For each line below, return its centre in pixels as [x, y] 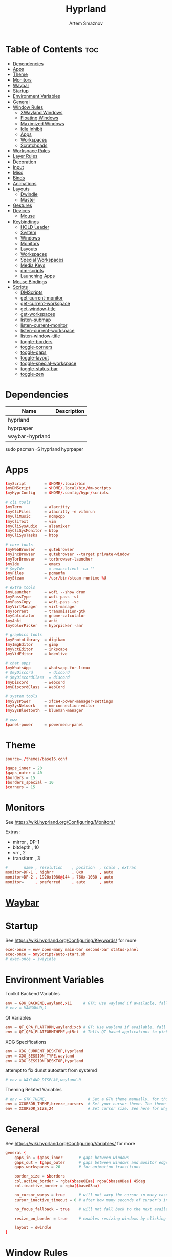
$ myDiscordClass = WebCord [35, 687]
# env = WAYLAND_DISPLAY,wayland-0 [43, 1080]
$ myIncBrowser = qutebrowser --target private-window [67, 554]
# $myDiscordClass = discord [38, 677]
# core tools [19, 545]
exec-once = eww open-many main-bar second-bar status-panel [72, 949]
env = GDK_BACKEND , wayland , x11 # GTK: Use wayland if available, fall [87, 1003]
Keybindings [26, 222]
